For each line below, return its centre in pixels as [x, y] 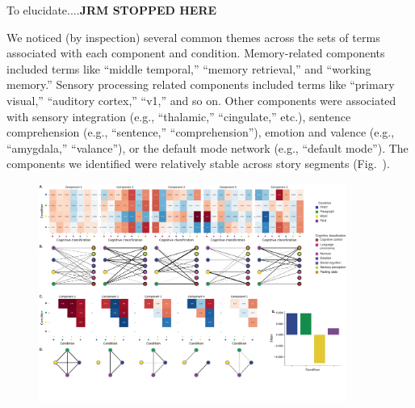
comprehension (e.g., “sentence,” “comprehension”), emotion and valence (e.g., [201, 132]
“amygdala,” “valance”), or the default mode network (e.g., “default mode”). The [207, 147]
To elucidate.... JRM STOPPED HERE [112, 10]
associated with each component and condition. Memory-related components [196, 53]
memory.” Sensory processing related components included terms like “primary [201, 84]
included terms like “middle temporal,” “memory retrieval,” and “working [189, 68]
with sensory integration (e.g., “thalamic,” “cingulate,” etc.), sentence [179, 116]
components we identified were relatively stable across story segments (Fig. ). [198, 164]
